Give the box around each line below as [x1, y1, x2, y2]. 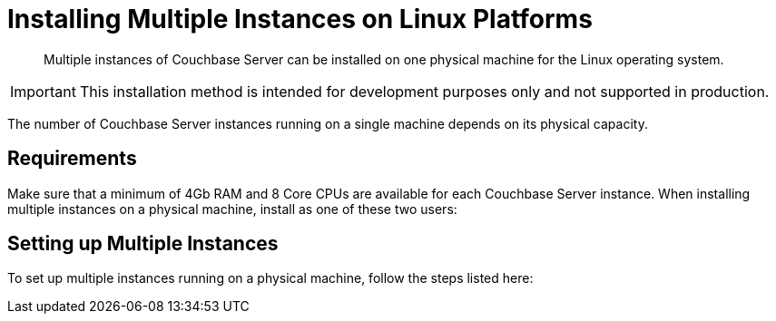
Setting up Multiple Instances [7, 232, 279, 256]
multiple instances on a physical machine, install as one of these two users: [7, 200, 457, 217]
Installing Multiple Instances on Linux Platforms [7, 4, 593, 34]
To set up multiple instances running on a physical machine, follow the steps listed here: [7, 270, 534, 287]
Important [10, 82, 76, 101]
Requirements [7, 147, 137, 170]
